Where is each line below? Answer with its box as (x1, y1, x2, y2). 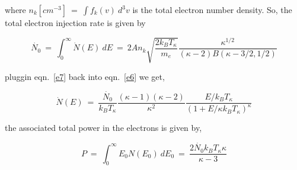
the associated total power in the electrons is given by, (5, 121, 202, 134)
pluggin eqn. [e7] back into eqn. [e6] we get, (5, 70, 165, 83)
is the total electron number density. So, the (132, 4, 292, 15)
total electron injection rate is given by (5, 17, 146, 28)
